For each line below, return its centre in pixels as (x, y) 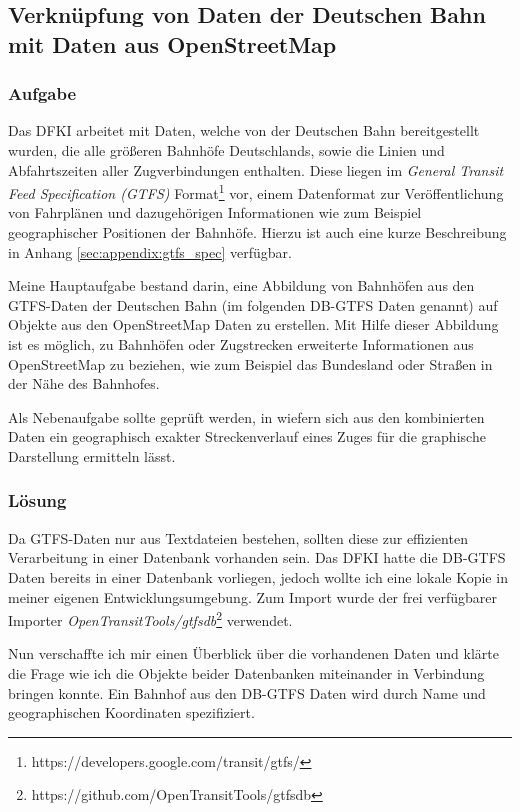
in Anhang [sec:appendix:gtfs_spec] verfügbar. (150, 251)
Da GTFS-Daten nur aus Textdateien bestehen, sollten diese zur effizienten (238, 537)
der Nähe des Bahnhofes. (84, 383)
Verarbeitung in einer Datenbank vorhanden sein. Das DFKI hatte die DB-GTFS (257, 557)
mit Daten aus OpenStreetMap (172, 43)
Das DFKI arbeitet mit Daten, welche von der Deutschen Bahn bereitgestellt (244, 130)
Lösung (37, 500)
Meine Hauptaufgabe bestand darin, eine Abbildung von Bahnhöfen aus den (241, 285)
